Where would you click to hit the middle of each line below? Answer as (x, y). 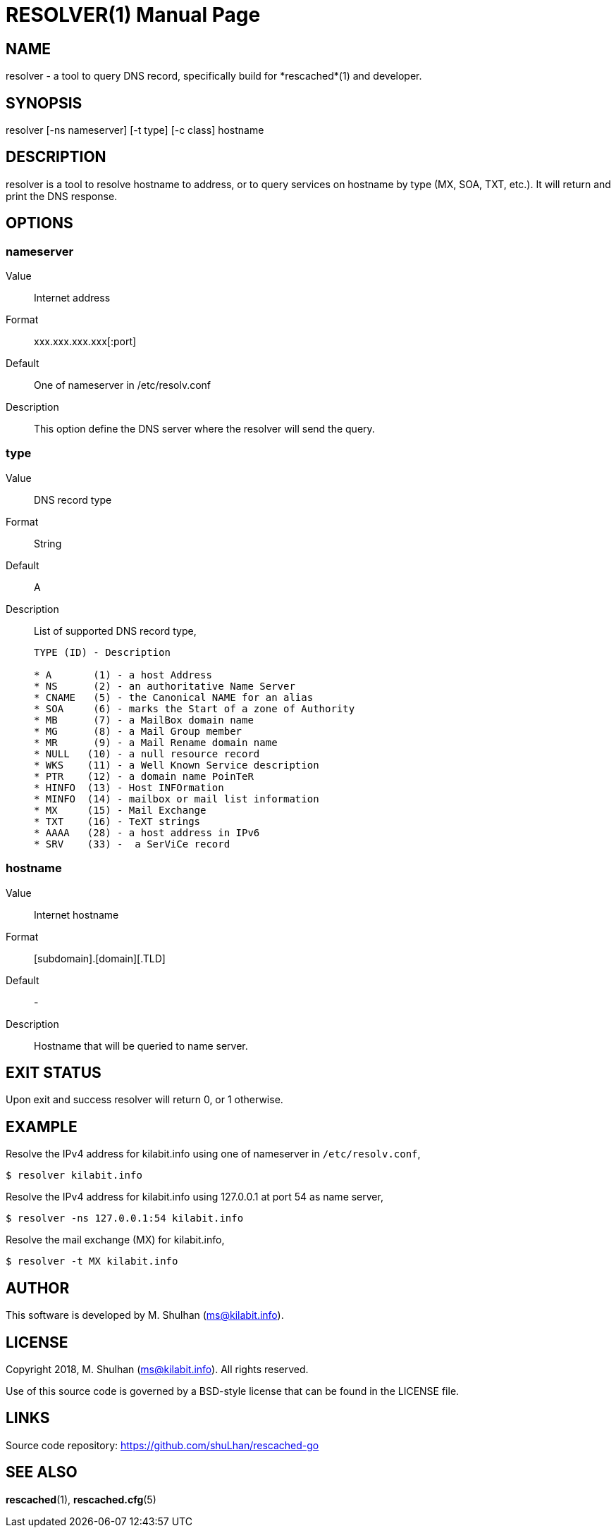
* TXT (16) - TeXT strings (117, 821)
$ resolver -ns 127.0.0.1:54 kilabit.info (125, 1218)
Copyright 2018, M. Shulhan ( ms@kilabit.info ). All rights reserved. (157, 1369)
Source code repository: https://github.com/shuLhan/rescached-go (162, 1445)
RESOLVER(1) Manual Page (133, 15)
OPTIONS (39, 223)
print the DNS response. (62, 196)
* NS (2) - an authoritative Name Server (165, 686)
